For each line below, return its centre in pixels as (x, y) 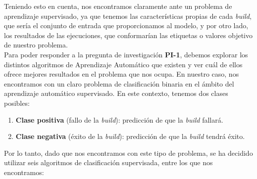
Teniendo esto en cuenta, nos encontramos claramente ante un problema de (118, 6)
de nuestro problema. (36, 45)
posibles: (17, 103)
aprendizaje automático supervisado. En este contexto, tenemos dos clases (116, 93)
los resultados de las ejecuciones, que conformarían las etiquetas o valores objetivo (128, 35)
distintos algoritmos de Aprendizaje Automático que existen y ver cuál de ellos (123, 64)
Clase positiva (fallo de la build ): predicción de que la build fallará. (119, 119)
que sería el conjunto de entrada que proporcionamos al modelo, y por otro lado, (126, 25)
